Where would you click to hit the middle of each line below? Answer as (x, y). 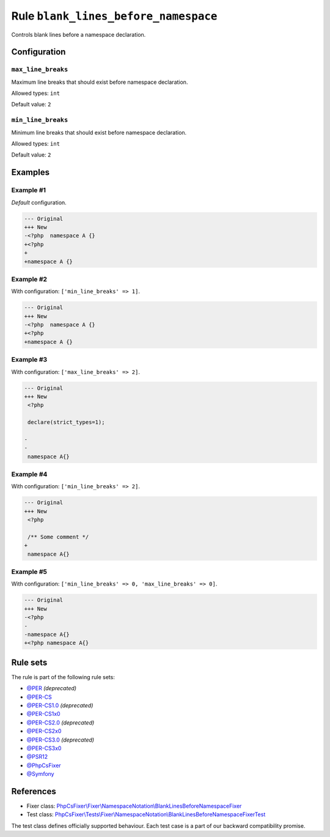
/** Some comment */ (58, 537)
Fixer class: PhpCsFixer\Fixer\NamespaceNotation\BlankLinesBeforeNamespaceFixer (134, 806)
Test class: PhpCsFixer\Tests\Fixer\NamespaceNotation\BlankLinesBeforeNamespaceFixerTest (146, 814)
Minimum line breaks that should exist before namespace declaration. (99, 132)
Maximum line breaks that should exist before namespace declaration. (100, 82)
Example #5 (29, 572)
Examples (31, 172)
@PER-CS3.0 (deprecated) (61, 740)
